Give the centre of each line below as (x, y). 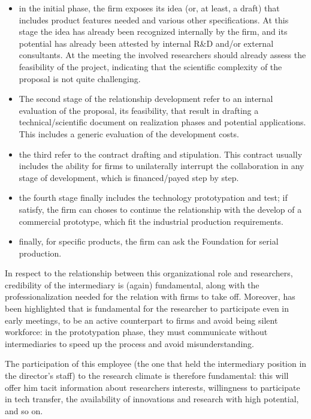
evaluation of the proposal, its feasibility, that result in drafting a (139, 110)
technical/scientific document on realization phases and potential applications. (162, 122)
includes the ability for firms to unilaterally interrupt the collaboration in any (161, 166)
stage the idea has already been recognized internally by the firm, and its (153, 31)
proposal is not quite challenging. (80, 78)
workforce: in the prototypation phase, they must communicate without (136, 332)
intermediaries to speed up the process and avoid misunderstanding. (129, 343)
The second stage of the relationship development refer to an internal (146, 99)
